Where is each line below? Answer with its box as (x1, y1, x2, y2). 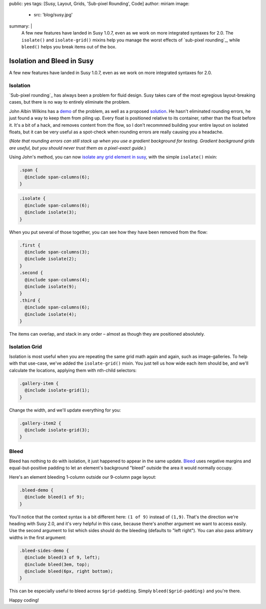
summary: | (9, 23, 33, 29)
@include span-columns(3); (25, 249, 90, 255)
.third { (19, 298, 41, 303)
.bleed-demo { (19, 487, 54, 493)
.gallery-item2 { (19, 420, 62, 426)
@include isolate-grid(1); (25, 387, 90, 393)
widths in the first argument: (9, 534, 66, 540)
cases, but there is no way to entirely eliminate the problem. (9, 99, 131, 105)
